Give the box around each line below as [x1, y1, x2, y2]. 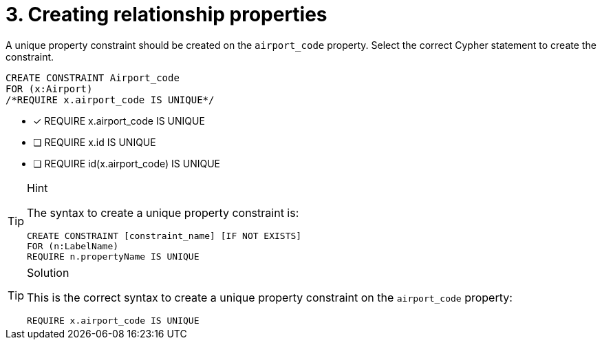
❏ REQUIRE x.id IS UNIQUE [33, 136, 156, 148]
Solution [27, 265, 69, 280]
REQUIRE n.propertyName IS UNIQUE [27, 251, 200, 262]
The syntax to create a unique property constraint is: [27, 205, 299, 220]
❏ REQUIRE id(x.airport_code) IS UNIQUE [33, 157, 221, 169]
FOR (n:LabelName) [27, 240, 119, 251]
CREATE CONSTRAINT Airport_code [6, 72, 180, 83]
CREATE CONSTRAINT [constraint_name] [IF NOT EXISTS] [27, 230, 302, 241]
